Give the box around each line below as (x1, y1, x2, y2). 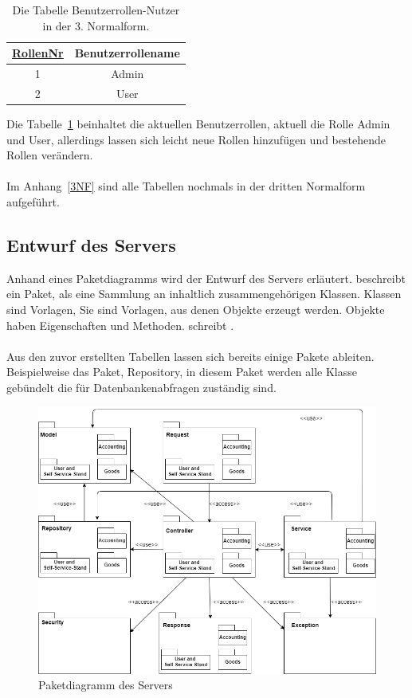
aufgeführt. (6, 193, 60, 210)
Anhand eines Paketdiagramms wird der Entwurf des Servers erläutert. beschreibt (6, 269, 406, 286)
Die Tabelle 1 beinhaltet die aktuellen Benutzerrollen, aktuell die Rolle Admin (6, 115, 390, 131)
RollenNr (12, 45, 64, 61)
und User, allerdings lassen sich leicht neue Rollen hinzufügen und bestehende (6, 131, 386, 147)
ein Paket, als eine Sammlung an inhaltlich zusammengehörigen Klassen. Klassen (6, 285, 402, 302)
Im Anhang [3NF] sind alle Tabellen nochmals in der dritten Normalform (6, 178, 366, 194)
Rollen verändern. (6, 147, 93, 163)
